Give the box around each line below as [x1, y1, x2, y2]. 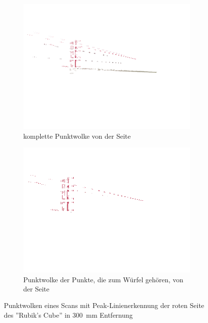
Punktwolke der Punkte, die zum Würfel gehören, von [23, 274, 183, 284]
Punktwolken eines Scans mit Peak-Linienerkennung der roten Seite [4, 300, 205, 310]
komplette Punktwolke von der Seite [23, 130, 131, 141]
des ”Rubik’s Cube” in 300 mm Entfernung [4, 309, 133, 320]
